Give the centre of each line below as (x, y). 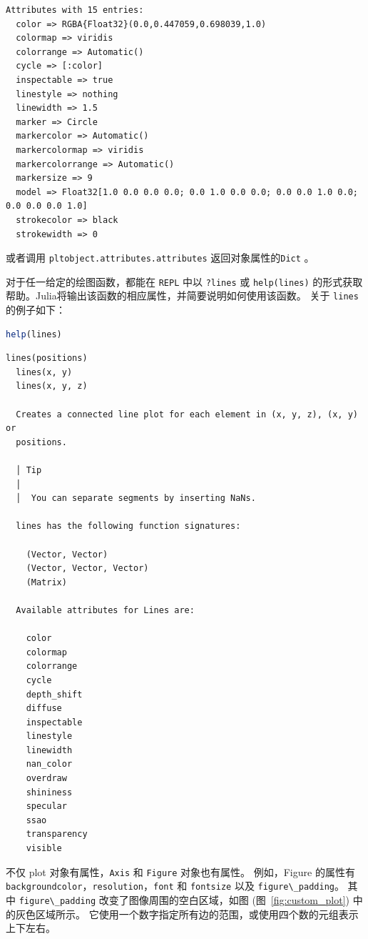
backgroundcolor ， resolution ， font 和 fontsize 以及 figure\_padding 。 (175, 886)
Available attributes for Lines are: (105, 610)
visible (44, 849)
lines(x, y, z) (52, 386)
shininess (49, 792)
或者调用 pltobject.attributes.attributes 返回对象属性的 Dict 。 (160, 258)
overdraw (46, 779)
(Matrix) (46, 582)
